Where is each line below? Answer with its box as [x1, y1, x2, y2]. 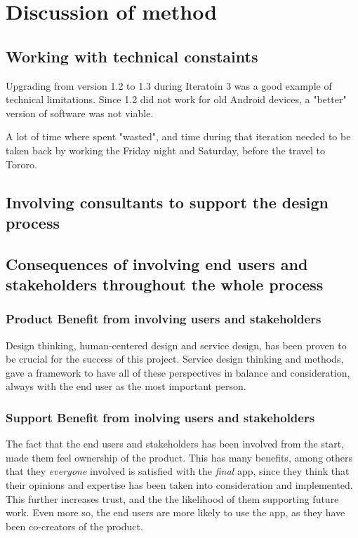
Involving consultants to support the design [6, 191, 329, 213]
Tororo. [6, 156, 37, 171]
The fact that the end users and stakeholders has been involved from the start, [6, 436, 345, 451]
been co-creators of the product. [6, 518, 143, 533]
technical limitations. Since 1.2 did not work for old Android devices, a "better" [6, 92, 347, 107]
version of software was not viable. [6, 105, 154, 120]
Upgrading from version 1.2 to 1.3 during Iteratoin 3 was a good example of [6, 78, 332, 93]
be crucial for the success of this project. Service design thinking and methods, [6, 351, 344, 366]
